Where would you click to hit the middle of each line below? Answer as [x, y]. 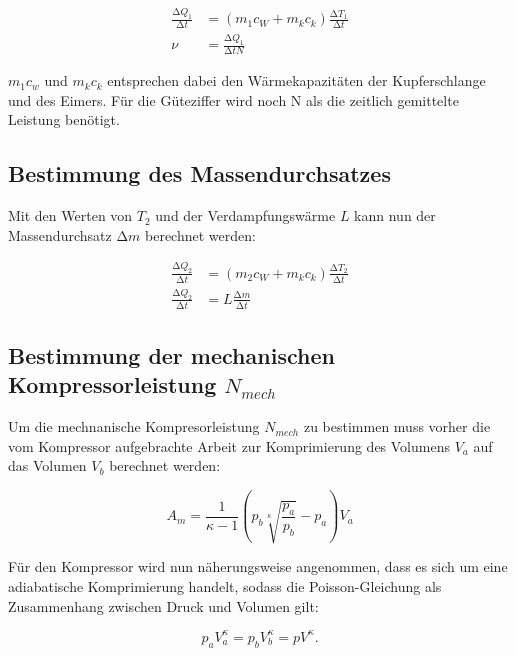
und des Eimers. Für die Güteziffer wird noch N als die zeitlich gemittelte [233, 99]
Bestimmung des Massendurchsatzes [199, 173]
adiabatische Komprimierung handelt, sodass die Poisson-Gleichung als [225, 586]
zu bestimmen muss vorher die [397, 426]
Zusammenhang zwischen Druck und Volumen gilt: [163, 605]
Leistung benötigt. [64, 119]
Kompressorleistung [112, 384]
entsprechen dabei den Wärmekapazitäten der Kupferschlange [296, 80]
